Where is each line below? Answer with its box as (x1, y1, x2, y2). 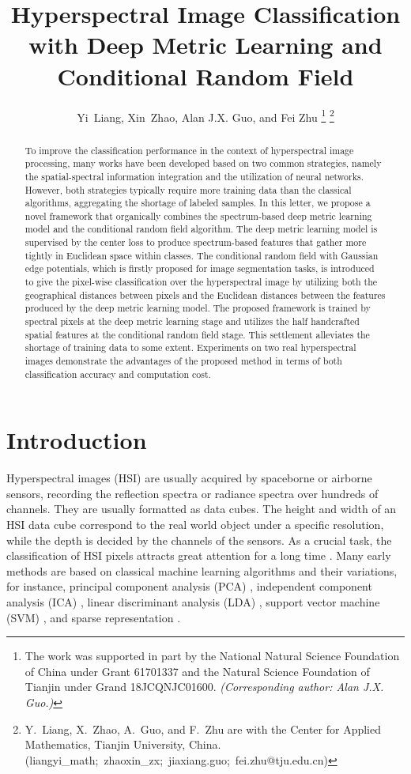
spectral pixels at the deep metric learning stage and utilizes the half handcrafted (25, 315, 360, 328)
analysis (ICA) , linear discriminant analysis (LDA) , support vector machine (6, 594, 380, 610)
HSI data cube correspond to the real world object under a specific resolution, (6, 516, 384, 533)
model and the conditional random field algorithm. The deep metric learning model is (25, 222, 378, 236)
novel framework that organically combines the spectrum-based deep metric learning (25, 209, 372, 222)
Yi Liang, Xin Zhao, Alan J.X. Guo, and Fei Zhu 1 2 (77, 106, 334, 125)
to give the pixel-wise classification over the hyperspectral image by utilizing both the (25, 275, 378, 289)
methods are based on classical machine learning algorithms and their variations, (6, 562, 398, 579)
